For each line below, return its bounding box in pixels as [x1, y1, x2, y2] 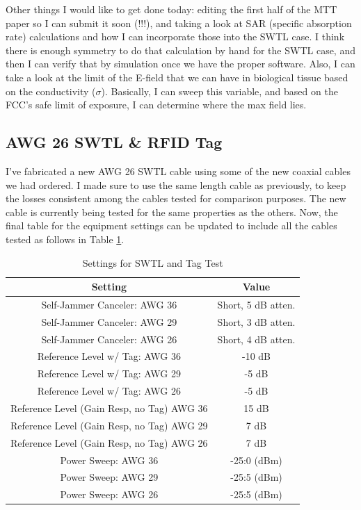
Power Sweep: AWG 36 [60, 452, 159, 467]
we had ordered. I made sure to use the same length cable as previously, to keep [6, 177, 346, 192]
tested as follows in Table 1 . [6, 231, 125, 246]
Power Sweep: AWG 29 [60, 470, 159, 484]
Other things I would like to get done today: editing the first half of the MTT [6, 2, 337, 16]
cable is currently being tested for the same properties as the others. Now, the [6, 204, 338, 219]
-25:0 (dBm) [230, 452, 282, 467]
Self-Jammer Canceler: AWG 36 [41, 297, 177, 311]
